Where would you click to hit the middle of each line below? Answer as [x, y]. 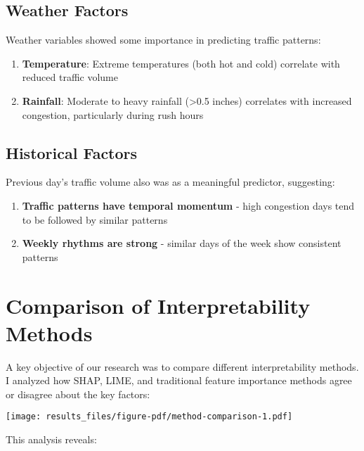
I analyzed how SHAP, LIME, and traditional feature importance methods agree [179, 380]
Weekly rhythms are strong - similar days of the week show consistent [182, 243]
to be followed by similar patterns [95, 219]
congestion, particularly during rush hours [113, 114]
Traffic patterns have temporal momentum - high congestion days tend [188, 205]
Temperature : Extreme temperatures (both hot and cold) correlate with [181, 63]
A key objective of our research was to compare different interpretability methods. [182, 366]
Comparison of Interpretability [158, 305]
